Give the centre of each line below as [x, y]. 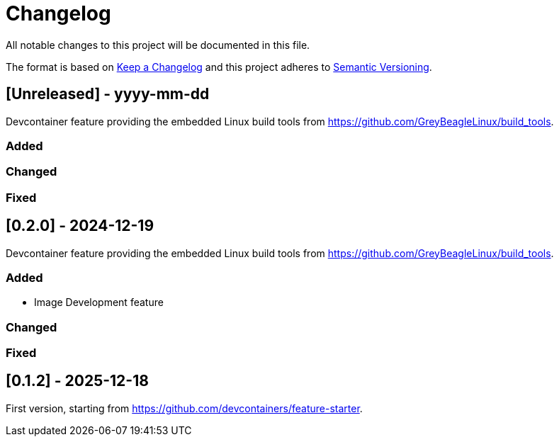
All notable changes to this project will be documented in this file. [158, 45]
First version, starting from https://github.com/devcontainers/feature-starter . [184, 408]
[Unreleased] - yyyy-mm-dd [108, 94]
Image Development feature [99, 302]
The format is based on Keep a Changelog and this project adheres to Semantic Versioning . [219, 67]
